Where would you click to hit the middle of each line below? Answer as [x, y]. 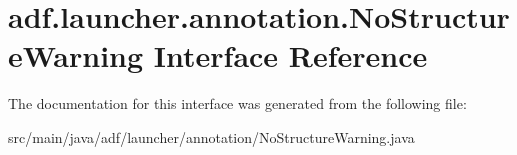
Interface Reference [290, 55]
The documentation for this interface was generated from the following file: [237, 103]
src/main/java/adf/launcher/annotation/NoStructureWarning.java [211, 136]
